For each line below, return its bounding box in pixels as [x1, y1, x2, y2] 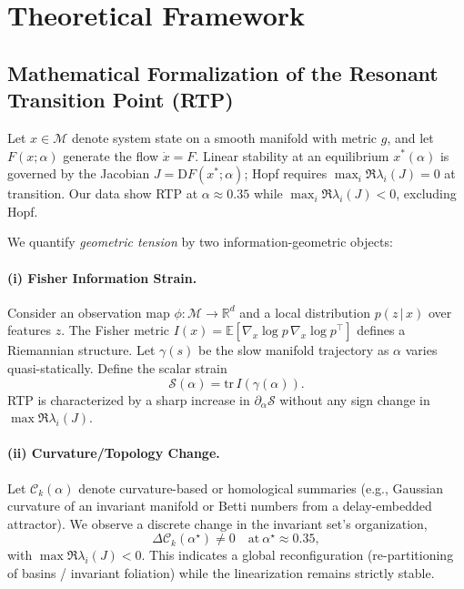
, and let [387, 127, 434, 147]
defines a [357, 320, 406, 340]
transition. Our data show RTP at [7, 184, 198, 203]
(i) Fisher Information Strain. [7, 268, 197, 287]
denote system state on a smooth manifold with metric [71, 127, 378, 147]
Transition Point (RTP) [7, 86, 234, 114]
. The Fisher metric [61, 320, 170, 340]
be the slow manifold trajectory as [197, 340, 389, 360]
